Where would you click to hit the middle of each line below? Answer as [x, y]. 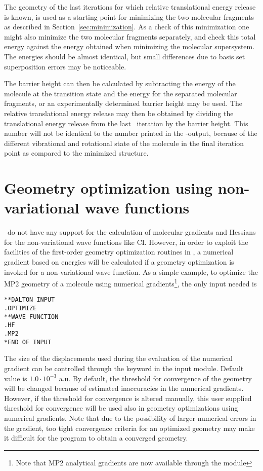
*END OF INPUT [28, 342]
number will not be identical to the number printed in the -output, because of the [131, 133]
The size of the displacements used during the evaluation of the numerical [118, 358]
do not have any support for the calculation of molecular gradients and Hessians [131, 232]
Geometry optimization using [108, 188]
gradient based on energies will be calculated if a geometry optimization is [119, 262]
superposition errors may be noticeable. [65, 66]
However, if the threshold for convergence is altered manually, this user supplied [128, 398]
